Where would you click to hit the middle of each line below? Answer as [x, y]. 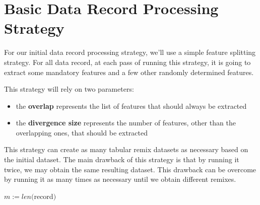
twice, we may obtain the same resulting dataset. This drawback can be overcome [130, 169]
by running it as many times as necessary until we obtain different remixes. [120, 179]
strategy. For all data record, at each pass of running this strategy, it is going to [127, 62]
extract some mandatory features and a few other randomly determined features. [129, 72]
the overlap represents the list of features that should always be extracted [131, 106]
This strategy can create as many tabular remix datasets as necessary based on [126, 149]
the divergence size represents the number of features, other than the [126, 123]
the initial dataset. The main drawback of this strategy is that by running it [122, 159]
